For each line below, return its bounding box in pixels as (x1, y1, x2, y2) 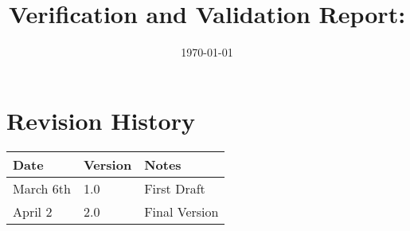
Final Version (144, 202, 219, 221)
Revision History (6, 104, 195, 136)
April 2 (13, 202, 53, 221)
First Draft (144, 178, 205, 198)
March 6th (13, 178, 71, 198)
